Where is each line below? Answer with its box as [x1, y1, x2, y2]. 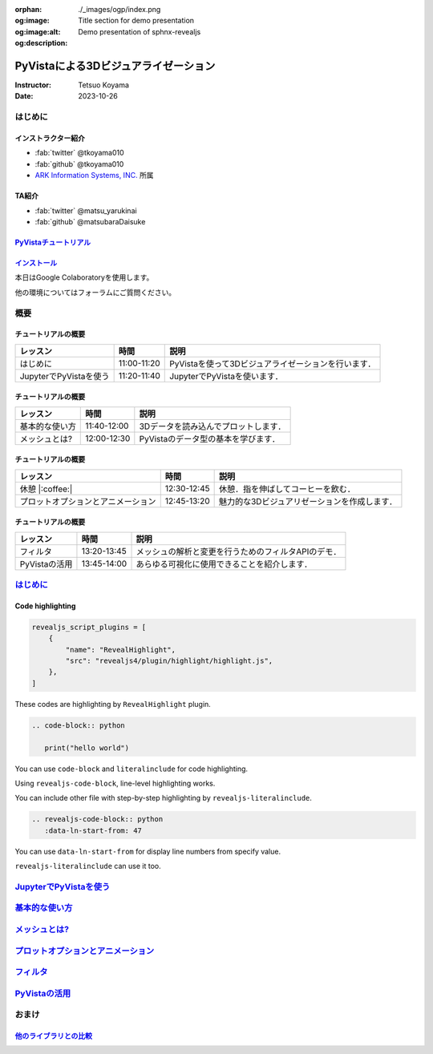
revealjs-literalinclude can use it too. [14, 862, 161, 871]
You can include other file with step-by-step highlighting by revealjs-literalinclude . [14, 794, 313, 803]
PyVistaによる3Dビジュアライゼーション [14, 59, 216, 72]
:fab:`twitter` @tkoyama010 [34, 148, 124, 158]
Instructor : [14, 80, 52, 90]
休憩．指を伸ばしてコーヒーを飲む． [218, 483, 356, 495]
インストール [14, 257, 58, 268]
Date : [14, 91, 34, 101]
